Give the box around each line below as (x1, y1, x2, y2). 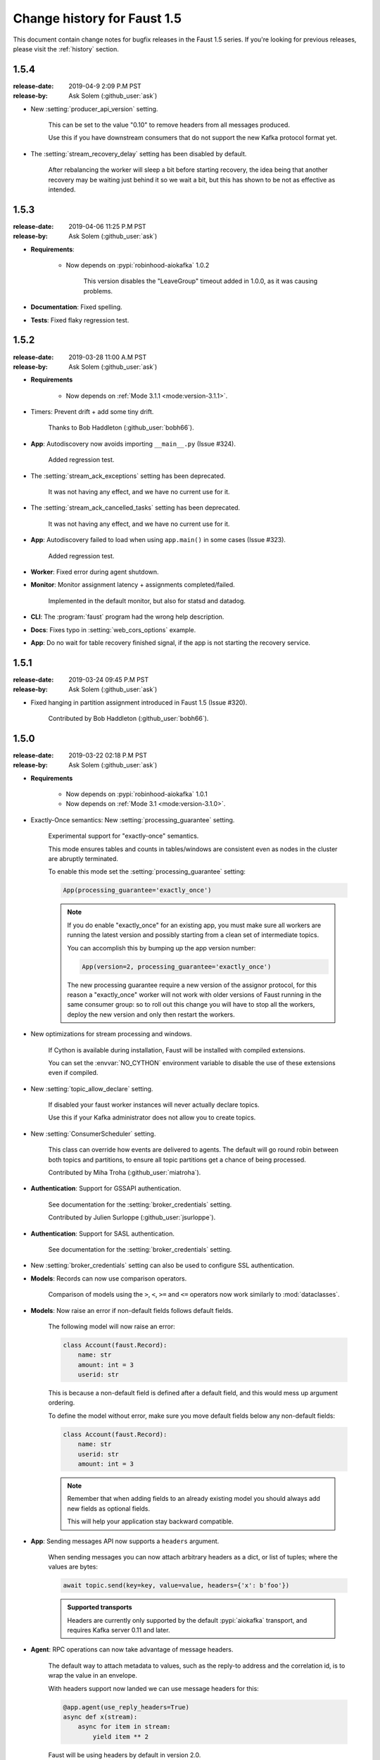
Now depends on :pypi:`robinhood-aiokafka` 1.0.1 (65, 790, 208, 798)
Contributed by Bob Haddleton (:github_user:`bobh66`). (48, 715, 209, 723)
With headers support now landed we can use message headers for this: (48, 1684, 260, 1692)
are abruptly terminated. (48, 855, 119, 863)
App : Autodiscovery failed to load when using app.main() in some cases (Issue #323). (30, 536, 286, 544)
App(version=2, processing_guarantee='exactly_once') (82, 962, 272, 971)
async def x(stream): (63, 1713, 138, 1721)
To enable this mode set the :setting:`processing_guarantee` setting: (48, 867, 246, 876)
